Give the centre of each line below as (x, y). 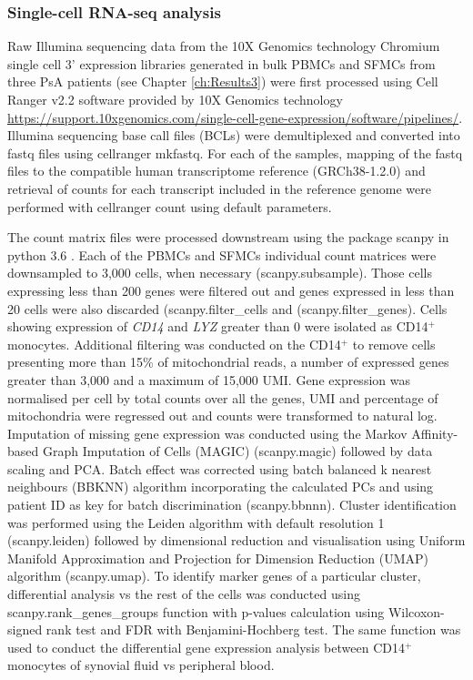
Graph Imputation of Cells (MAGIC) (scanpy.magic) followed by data (237, 451)
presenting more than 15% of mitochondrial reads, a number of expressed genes (228, 362)
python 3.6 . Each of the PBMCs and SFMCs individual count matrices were (222, 254)
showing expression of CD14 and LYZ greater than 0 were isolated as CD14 (218, 326)
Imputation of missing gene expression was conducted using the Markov (207, 433)
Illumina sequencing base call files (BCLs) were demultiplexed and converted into (234, 135)
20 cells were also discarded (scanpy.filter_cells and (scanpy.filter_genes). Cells (227, 308)
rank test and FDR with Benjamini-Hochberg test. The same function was (253, 629)
